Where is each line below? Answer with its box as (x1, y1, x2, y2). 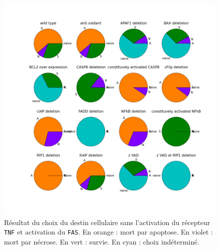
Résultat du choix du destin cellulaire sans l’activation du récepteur (4, 217, 211, 227)
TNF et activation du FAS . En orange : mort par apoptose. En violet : (4, 227, 213, 237)
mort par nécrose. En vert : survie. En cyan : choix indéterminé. (4, 236, 200, 247)
